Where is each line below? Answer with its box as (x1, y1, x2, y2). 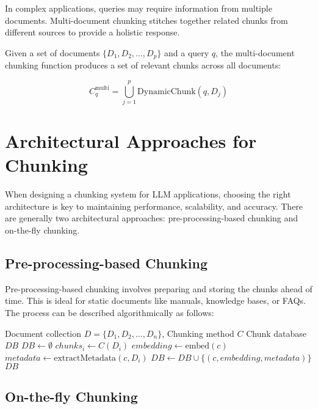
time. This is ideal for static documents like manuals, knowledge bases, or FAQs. (5, 294, 306, 307)
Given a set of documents (5, 46, 100, 59)
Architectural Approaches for (5, 128, 257, 153)
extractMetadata (54, 353, 117, 363)
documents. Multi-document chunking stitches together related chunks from (5, 13, 288, 26)
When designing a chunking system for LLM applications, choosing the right (5, 188, 291, 201)
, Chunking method (162, 326, 234, 339)
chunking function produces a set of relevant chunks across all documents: (5, 59, 281, 72)
